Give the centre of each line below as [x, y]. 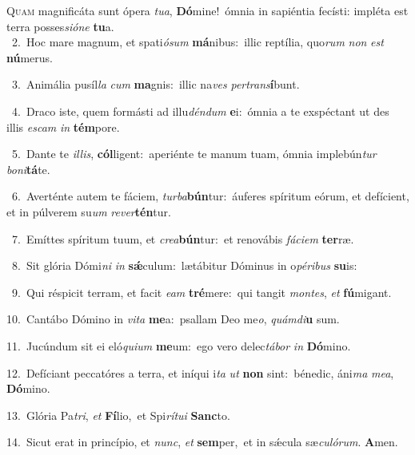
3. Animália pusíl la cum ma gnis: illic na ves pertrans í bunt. [156, 84]
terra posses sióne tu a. [60, 26]
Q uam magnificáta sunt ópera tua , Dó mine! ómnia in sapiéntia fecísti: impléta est [207, 10]
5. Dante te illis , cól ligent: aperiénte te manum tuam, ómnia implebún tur [194, 154]
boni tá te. [28, 169]
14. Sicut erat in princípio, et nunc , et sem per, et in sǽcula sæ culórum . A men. [202, 442]
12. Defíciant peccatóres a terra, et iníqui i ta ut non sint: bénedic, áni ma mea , [200, 372]
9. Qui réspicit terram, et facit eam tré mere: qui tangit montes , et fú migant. [202, 292]
